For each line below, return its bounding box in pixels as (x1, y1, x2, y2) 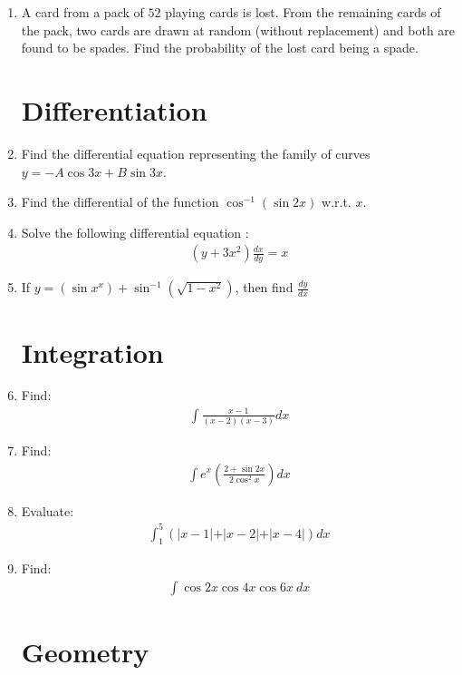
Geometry (21, 633, 149, 670)
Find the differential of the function (21, 192, 219, 211)
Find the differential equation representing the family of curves (21, 143, 371, 162)
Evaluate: (21, 501, 74, 520)
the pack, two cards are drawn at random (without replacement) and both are (21, 20, 456, 39)
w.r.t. (322, 192, 351, 211)
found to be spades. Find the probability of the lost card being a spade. (21, 38, 419, 57)
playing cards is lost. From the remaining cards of (165, 3, 441, 21)
